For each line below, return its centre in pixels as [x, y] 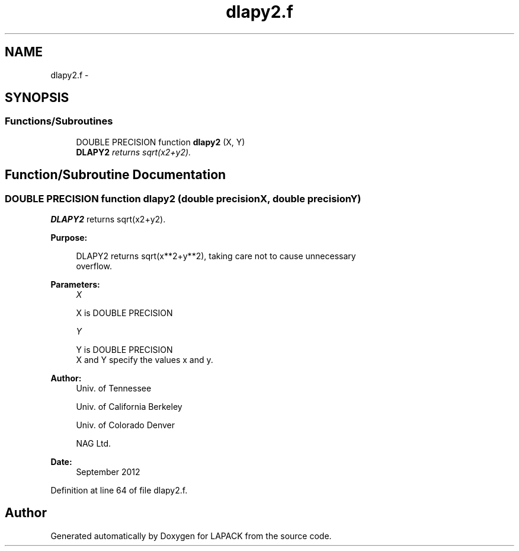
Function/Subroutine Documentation [116, 175]
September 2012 [108, 472]
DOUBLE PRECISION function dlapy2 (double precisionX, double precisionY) [183, 198]
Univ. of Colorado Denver [126, 425]
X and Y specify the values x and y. [145, 360]
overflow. [94, 266]
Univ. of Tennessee [114, 388]
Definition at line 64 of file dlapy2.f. [119, 491]
